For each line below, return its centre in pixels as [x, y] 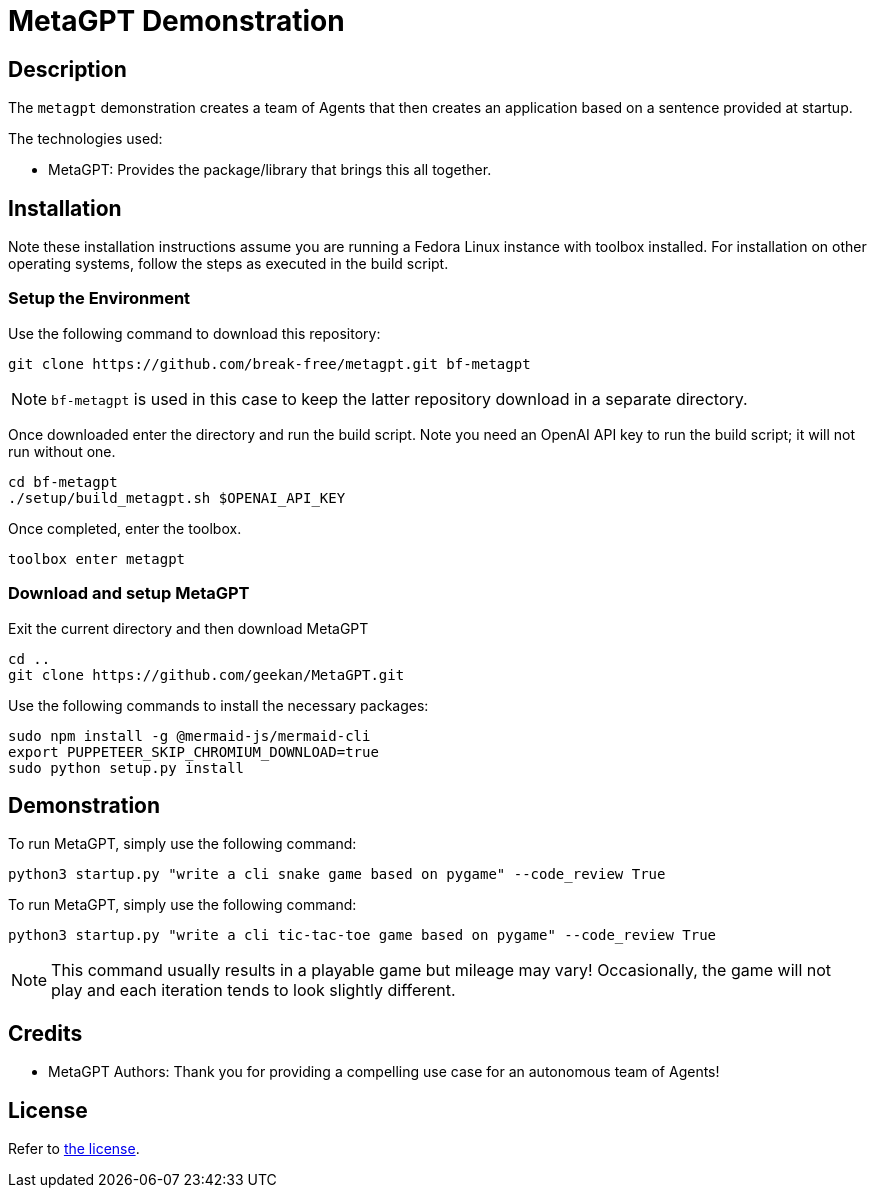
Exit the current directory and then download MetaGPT [188, 628]
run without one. [62, 451]
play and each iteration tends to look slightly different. [253, 990]
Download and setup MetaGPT [129, 593]
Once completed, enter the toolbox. [125, 528]
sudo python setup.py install [126, 767]
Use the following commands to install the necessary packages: [218, 705]
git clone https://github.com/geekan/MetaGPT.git [206, 674]
